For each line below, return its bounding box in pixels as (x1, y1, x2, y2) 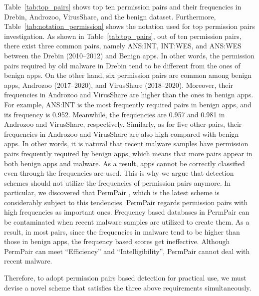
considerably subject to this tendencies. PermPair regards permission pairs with (4, 197, 248, 207)
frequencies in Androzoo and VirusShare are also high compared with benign (4, 128, 239, 139)
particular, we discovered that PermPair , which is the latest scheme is (4, 187, 220, 198)
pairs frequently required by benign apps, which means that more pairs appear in (4, 148, 253, 158)
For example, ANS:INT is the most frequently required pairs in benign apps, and (4, 99, 252, 109)
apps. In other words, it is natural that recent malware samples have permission (4, 138, 249, 149)
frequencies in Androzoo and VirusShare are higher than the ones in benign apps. (4, 89, 254, 100)
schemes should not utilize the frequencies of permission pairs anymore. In (4, 177, 231, 188)
